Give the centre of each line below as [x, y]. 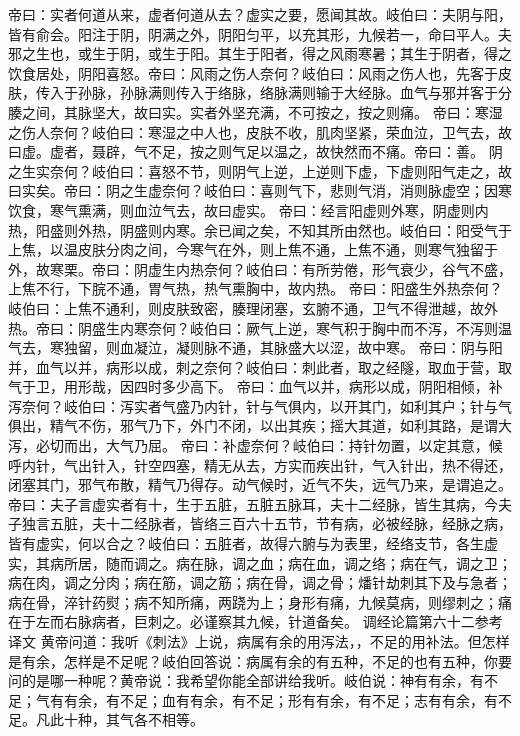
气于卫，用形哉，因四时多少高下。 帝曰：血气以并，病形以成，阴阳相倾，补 [255, 386]
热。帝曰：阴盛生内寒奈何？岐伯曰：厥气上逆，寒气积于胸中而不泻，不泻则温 [260, 327]
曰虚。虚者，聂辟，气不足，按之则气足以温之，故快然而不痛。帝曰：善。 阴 [255, 151]
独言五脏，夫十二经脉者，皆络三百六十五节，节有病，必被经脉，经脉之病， [266, 523]
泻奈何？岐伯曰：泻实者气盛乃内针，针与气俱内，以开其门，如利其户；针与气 [260, 405]
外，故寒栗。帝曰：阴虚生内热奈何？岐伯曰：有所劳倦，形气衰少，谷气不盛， [260, 268]
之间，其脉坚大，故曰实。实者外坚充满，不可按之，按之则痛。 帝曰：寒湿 [262, 111]
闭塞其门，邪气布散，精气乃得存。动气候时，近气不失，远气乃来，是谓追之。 [260, 484]
